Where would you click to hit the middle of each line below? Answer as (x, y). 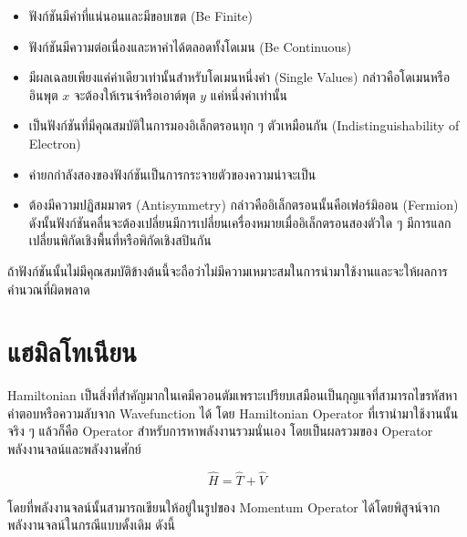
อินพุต (43, 94)
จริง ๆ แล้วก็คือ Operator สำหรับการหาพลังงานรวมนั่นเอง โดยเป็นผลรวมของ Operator (220, 431)
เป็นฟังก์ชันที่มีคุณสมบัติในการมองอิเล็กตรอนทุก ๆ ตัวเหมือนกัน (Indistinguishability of (244, 125)
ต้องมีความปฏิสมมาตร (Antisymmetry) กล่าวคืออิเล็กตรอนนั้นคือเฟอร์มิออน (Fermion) (244, 205)
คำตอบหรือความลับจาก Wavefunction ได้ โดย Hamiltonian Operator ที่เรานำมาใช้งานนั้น (233, 413)
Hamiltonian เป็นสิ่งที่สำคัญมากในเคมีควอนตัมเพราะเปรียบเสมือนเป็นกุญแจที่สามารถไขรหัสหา (233, 395)
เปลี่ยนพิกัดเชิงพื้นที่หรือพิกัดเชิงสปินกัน (120, 240)
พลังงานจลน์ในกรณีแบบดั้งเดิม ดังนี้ (92, 525)
